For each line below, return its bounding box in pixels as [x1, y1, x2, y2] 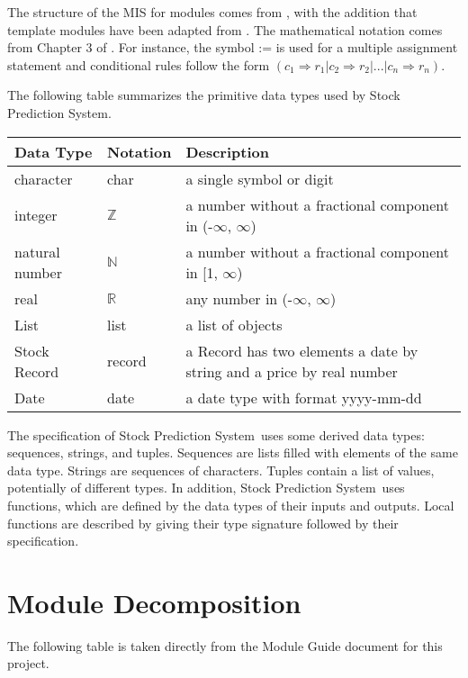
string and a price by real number [185, 360, 398, 382]
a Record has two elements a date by [185, 339, 418, 361]
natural [14, 240, 60, 262]
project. [7, 654, 49, 673]
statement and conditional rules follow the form [7, 55, 270, 74]
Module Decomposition [7, 583, 301, 620]
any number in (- [185, 287, 293, 309]
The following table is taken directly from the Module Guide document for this [7, 636, 443, 655]
